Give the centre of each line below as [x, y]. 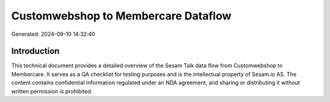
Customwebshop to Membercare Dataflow [121, 16]
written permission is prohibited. [52, 91]
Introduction [35, 51]
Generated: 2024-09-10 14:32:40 [53, 34]
